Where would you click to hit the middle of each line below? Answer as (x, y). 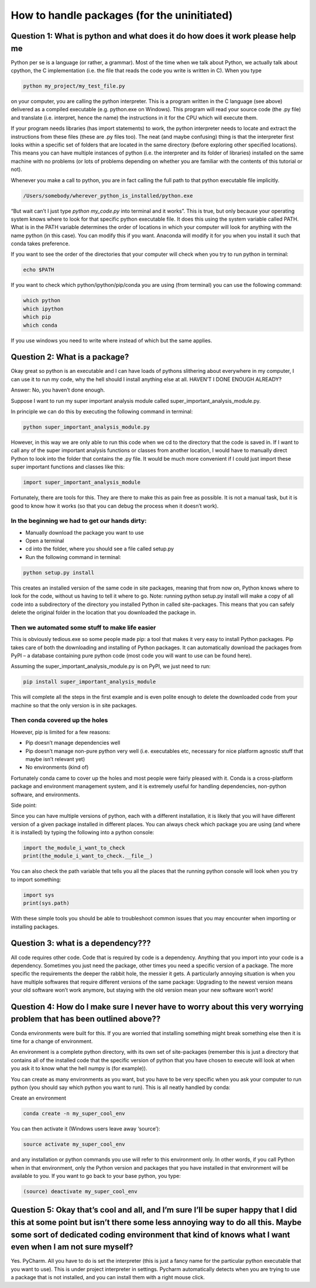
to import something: (36, 879)
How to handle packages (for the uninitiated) (122, 15)
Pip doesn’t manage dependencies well (73, 743)
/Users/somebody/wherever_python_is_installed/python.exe (108, 196)
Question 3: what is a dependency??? (81, 943)
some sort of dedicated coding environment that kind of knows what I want (150, 1234)
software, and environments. (45, 794)
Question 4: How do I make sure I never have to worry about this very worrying (157, 1007)
